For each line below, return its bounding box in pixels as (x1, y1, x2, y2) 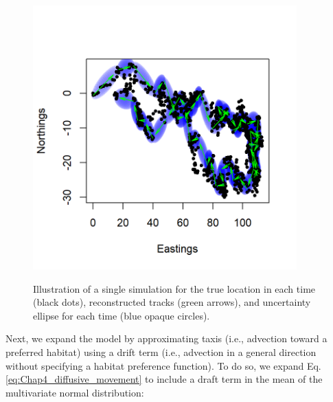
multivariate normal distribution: (5, 385, 144, 399)
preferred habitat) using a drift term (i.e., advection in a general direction (5, 344, 317, 359)
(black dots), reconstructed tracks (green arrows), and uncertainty (33, 295, 311, 309)
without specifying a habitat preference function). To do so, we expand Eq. (5, 358, 321, 372)
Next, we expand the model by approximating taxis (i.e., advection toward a (5, 331, 328, 346)
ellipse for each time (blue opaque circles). (33, 308, 210, 322)
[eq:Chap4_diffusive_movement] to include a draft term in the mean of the (5, 372, 323, 386)
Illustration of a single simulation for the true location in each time (33, 281, 316, 295)
